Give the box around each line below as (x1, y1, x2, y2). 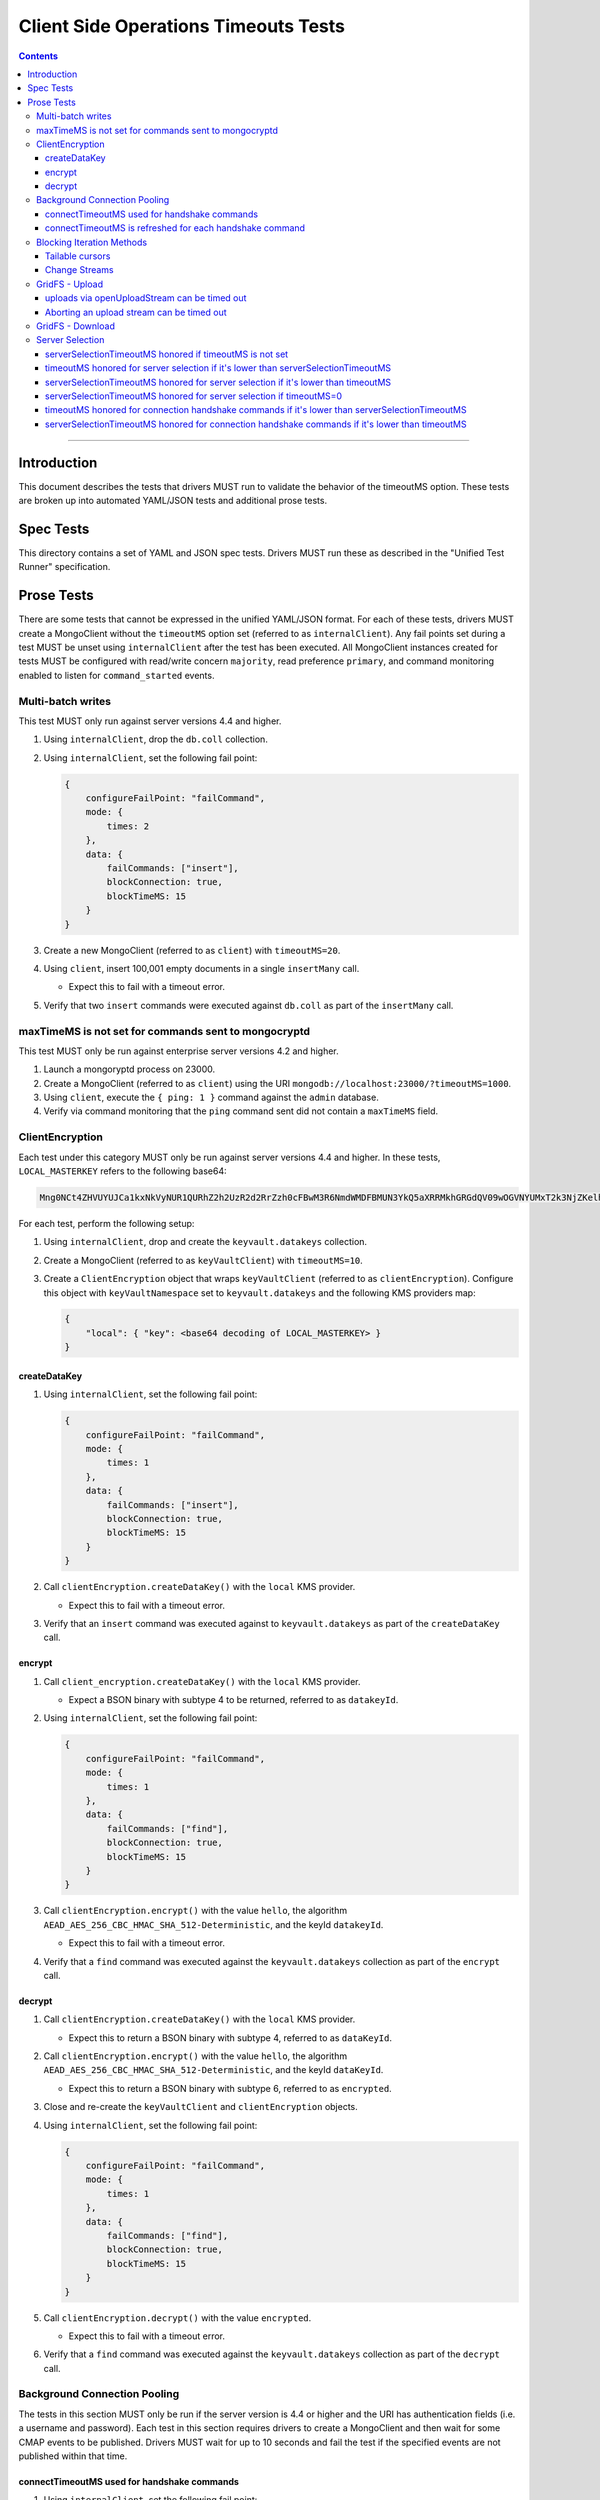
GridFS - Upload (36, 278, 104, 290)
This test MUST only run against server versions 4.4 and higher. (18, 715, 282, 727)
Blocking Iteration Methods (36, 236, 148, 248)
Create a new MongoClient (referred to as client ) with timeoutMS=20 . (43, 944, 341, 956)
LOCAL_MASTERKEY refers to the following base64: (18, 1165, 227, 1177)
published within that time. (18, 2450, 128, 2462)
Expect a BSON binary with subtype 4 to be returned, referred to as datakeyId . (68, 1694, 399, 1706)
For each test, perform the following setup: (18, 1217, 195, 1229)
